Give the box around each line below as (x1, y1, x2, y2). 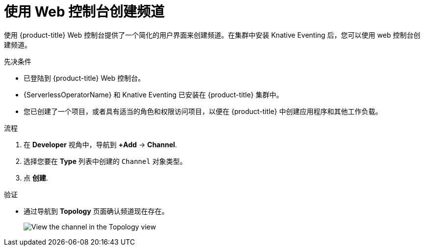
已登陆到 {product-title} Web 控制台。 (24, 73, 145, 82)
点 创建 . (24, 173, 48, 182)
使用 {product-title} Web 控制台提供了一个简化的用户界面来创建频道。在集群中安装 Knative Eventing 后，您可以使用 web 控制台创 (4, 30, 421, 39)
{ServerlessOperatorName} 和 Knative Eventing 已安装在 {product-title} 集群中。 (24, 90, 283, 99)
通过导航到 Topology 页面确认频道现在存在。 (24, 206, 169, 215)
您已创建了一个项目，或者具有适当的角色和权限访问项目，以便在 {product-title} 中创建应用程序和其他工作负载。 (24, 107, 382, 115)
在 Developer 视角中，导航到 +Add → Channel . (24, 140, 177, 149)
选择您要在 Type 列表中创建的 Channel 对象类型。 (24, 157, 187, 165)
